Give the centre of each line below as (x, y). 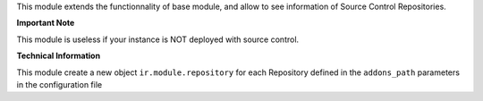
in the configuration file (59, 84)
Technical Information (59, 56)
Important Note (46, 23)
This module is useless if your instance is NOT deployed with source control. (158, 39)
